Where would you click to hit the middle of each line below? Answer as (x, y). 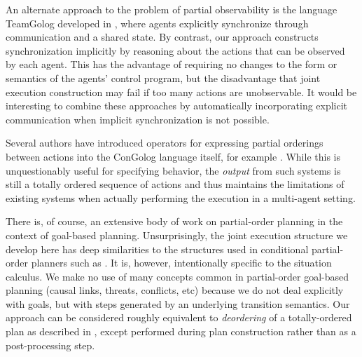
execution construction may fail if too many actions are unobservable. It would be (181, 92)
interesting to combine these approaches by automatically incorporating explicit (177, 106)
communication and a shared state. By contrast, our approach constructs (162, 37)
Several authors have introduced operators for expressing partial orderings (165, 143)
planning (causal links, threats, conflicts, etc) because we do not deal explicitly (175, 290)
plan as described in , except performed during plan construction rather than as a (181, 331)
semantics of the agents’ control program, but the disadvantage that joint (163, 78)
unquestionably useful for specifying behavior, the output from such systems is (173, 170)
